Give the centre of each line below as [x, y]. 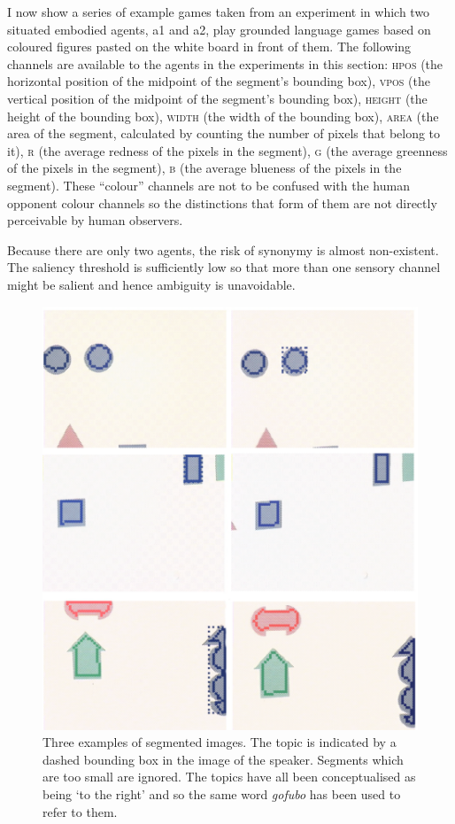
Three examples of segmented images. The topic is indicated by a [220, 742]
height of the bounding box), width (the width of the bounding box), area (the [223, 116]
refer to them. [80, 811]
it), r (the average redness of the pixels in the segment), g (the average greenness [227, 150]
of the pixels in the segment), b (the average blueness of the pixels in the [204, 168]
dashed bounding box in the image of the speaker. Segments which [223, 759]
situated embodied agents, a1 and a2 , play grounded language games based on [219, 29]
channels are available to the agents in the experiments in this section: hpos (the [225, 63]
